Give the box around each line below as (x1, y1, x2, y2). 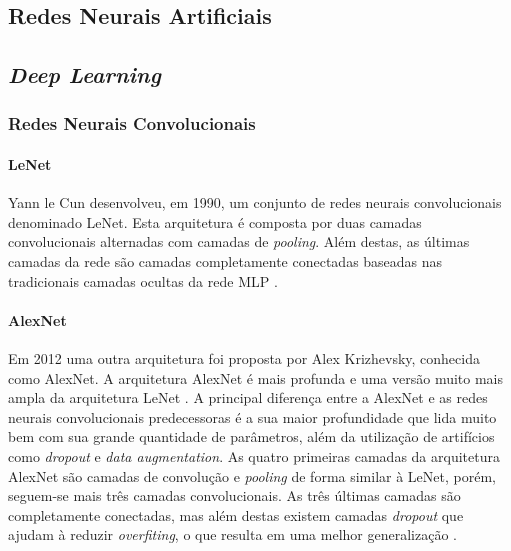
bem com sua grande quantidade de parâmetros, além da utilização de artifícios (8, 426, 495, 447)
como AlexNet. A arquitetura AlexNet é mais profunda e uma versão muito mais (8, 367, 504, 388)
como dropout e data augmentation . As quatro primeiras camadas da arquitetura (8, 445, 500, 466)
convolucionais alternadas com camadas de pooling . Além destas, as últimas (8, 231, 470, 252)
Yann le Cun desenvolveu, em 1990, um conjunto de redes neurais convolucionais (8, 192, 502, 213)
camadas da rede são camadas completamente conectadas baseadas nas (8, 250, 443, 271)
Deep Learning (8, 59, 161, 90)
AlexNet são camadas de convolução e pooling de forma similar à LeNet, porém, (8, 465, 496, 486)
